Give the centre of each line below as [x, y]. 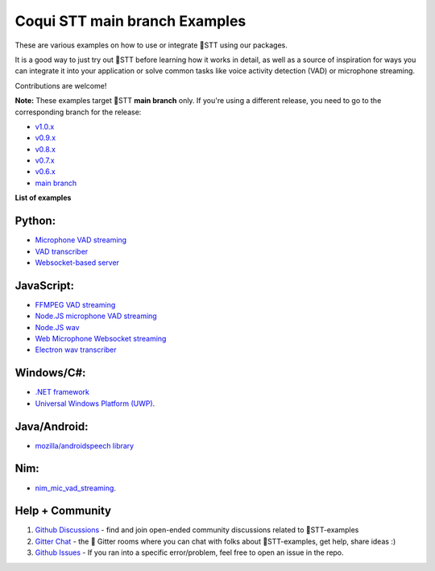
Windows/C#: [50, 373]
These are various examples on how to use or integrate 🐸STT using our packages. [151, 45]
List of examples [43, 198]
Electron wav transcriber [76, 350]
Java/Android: [52, 426]
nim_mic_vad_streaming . [76, 488]
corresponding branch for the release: [78, 112]
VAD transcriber [62, 251]
